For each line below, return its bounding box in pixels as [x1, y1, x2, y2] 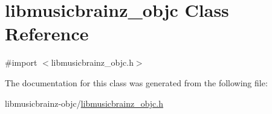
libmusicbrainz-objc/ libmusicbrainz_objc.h [5, 97, 164, 109]
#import [5, 56, 37, 69]
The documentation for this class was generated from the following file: [5, 76, 268, 89]
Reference [5, 21, 89, 46]
